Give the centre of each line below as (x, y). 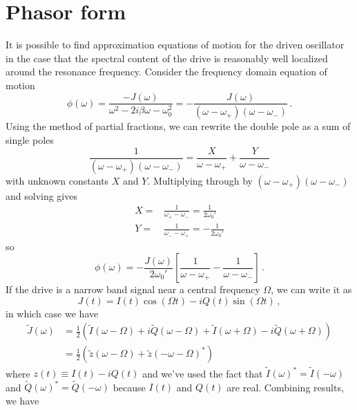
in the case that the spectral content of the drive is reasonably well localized (167, 58)
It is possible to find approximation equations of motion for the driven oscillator (175, 45)
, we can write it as (311, 289)
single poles (30, 140)
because (129, 387)
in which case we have (52, 313)
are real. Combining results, (285, 387)
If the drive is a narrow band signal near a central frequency (133, 289)
